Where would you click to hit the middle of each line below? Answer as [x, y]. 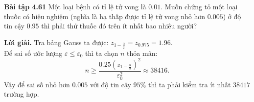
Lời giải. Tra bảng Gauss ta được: [56, 42]
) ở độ [232, 16]
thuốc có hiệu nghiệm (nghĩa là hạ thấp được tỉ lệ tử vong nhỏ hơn [105, 16]
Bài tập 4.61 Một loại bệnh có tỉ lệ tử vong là [75, 6]
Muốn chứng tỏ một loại [201, 6]
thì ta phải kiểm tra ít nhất [189, 84]
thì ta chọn [102, 53]
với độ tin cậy [110, 84]
